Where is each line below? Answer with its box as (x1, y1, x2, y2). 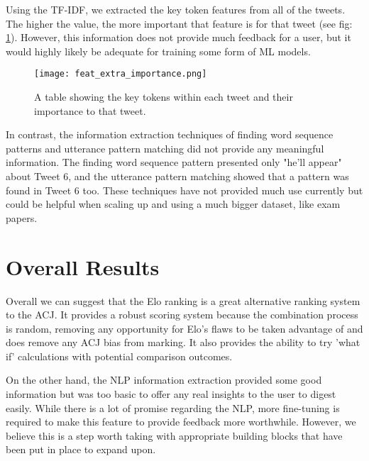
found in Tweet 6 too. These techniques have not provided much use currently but (6, 182, 363, 197)
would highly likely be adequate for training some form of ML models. (6, 43, 311, 58)
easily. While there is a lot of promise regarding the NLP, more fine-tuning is (6, 400, 340, 415)
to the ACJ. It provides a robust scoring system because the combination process (6, 307, 358, 322)
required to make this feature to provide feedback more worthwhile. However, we (6, 414, 356, 429)
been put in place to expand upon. (6, 442, 156, 457)
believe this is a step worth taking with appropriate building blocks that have (6, 428, 343, 443)
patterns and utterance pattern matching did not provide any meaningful (6, 140, 324, 155)
